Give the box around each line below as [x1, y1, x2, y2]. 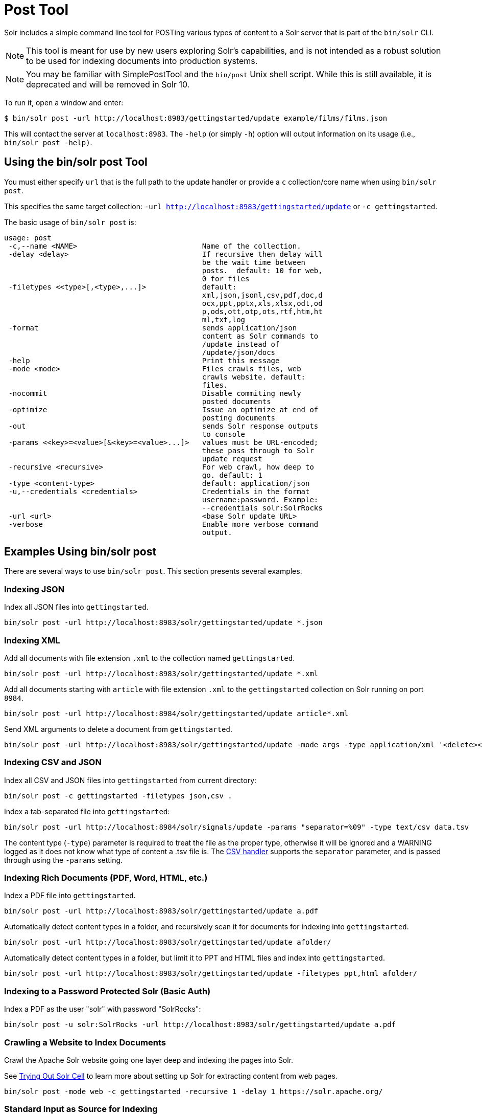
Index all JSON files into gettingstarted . [4, 603, 149, 612]
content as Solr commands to [202, 331, 319, 340]
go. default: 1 [202, 471, 262, 479]
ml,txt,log [202, 315, 246, 324]
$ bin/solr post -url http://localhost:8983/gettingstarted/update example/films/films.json [4, 114, 388, 122]
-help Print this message [8, 356, 280, 365]
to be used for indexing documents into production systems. [26, 55, 258, 66]
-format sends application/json [8, 323, 297, 332]
